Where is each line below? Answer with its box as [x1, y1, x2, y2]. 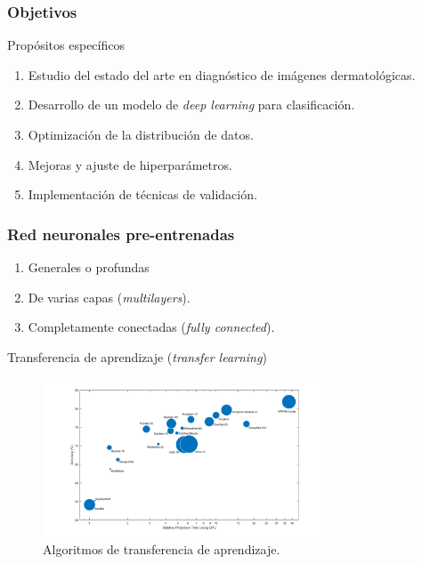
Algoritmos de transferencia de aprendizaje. [43, 540, 280, 559]
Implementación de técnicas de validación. [28, 185, 257, 204]
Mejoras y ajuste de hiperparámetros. [28, 155, 232, 173]
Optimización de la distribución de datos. [28, 125, 254, 143]
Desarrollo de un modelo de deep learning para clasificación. [28, 95, 355, 114]
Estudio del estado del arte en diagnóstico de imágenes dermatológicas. [28, 65, 416, 84]
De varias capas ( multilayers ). [28, 287, 191, 306]
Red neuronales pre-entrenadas [7, 222, 235, 245]
